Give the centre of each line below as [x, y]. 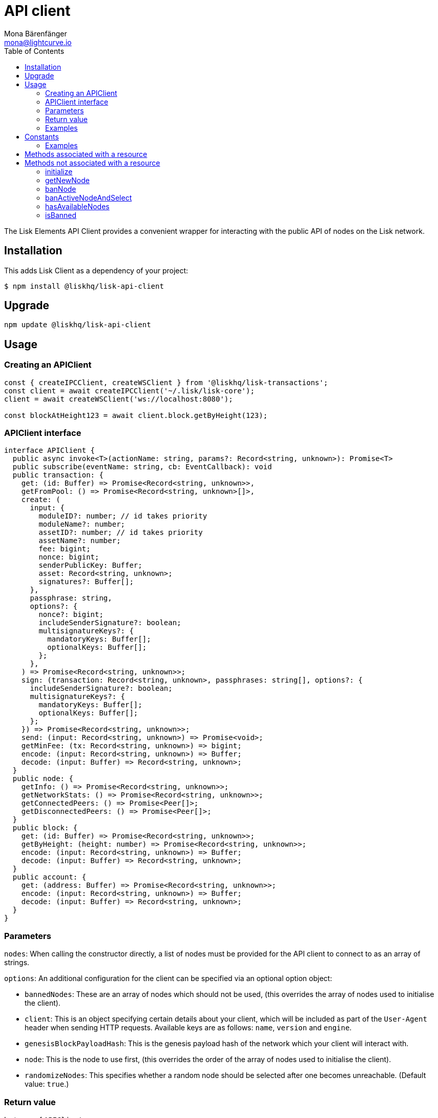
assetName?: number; [80, 541]
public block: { [45, 828]
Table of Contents [34, 51]
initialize [59, 171]
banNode [61, 189]
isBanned [61, 215]
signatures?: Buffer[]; [86, 582]
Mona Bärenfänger [36, 33]
